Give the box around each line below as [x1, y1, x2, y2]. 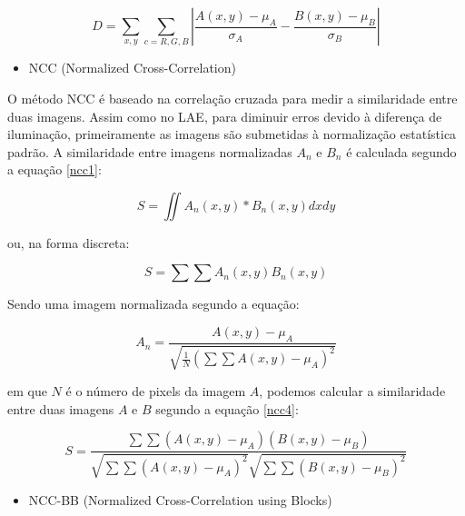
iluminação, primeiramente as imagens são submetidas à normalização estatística [7, 124, 457, 144]
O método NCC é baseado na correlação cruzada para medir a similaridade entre [7, 88, 458, 107]
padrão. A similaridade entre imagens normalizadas [7, 142, 292, 161]
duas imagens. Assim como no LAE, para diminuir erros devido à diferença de [7, 106, 442, 125]
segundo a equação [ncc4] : [155, 399, 299, 418]
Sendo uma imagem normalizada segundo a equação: [7, 294, 300, 313]
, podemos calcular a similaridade [259, 382, 446, 401]
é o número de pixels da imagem [65, 382, 246, 401]
